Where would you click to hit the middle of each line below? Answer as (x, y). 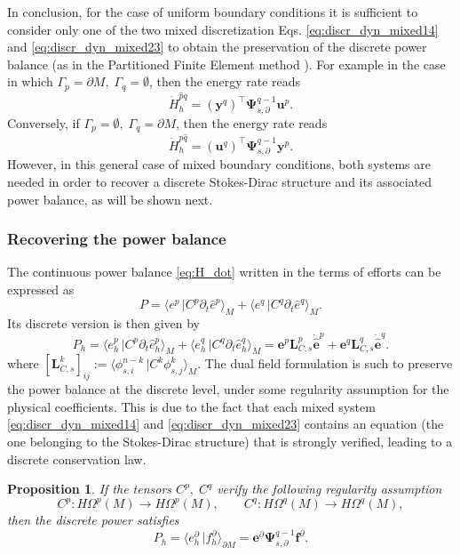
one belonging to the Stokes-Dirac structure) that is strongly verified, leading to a (230, 441)
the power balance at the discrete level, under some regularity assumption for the (228, 389)
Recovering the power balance (117, 239)
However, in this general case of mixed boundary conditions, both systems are (219, 164)
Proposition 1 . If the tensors (90, 489)
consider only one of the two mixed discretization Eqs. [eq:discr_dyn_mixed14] (223, 29)
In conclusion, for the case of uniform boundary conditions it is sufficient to (213, 12)
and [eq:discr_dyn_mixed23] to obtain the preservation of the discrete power (217, 47)
